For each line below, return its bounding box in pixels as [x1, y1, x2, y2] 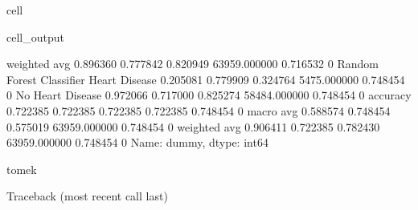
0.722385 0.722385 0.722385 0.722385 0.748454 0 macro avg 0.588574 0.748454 [6, 102, 391, 119]
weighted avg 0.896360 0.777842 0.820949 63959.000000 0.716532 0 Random [6, 55, 379, 72]
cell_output [6, 28, 64, 45]
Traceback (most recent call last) [6, 188, 168, 204]
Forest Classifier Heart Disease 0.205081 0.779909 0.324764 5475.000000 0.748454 [6, 71, 405, 87]
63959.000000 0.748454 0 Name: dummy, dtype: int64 [6, 134, 268, 151]
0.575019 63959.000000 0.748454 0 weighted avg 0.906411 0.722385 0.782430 [6, 118, 380, 135]
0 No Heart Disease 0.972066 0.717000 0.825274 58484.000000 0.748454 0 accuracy [6, 87, 412, 103]
